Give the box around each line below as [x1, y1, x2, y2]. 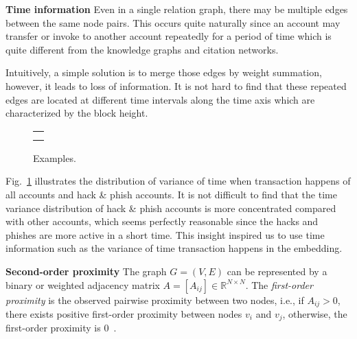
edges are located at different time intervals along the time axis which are [5, 92, 315, 106]
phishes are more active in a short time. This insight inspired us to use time [5, 227, 325, 242]
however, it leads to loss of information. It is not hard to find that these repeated [5, 78, 347, 93]
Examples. [33, 150, 76, 165]
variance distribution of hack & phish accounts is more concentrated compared [5, 200, 336, 215]
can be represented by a [227, 264, 327, 278]
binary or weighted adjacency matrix [5, 277, 160, 292]
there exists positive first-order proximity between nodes [5, 306, 242, 320]
